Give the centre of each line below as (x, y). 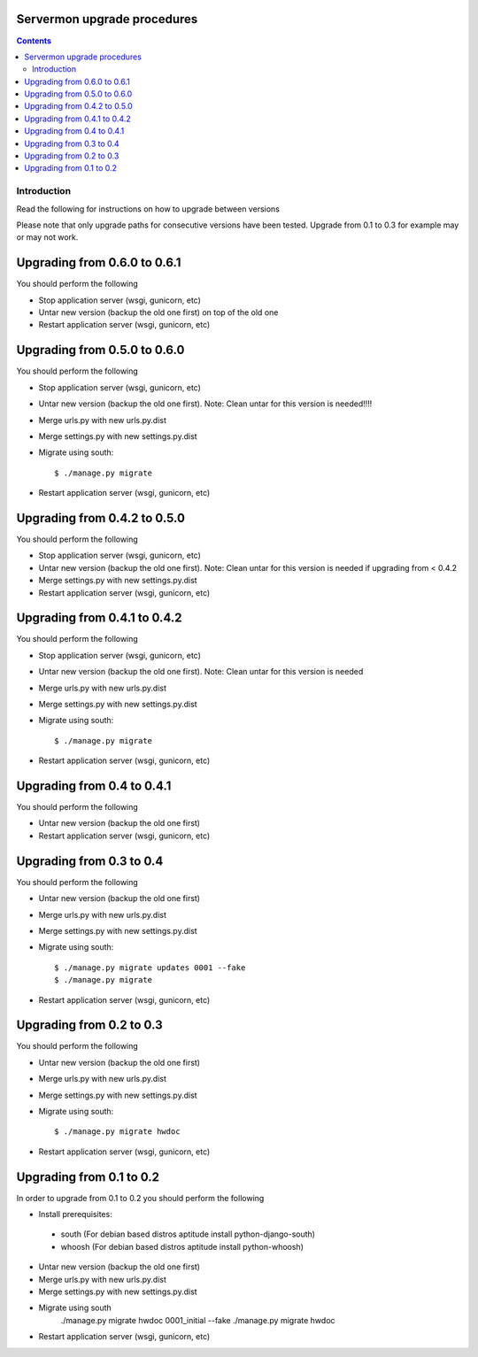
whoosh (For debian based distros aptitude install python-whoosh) (182, 1246)
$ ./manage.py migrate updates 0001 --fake (150, 968)
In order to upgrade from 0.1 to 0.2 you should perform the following (140, 1198)
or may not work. (47, 237)
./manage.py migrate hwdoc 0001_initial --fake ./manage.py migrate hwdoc (198, 1320)
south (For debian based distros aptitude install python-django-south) (188, 1234)
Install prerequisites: (75, 1214)
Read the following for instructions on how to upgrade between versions (148, 209)
